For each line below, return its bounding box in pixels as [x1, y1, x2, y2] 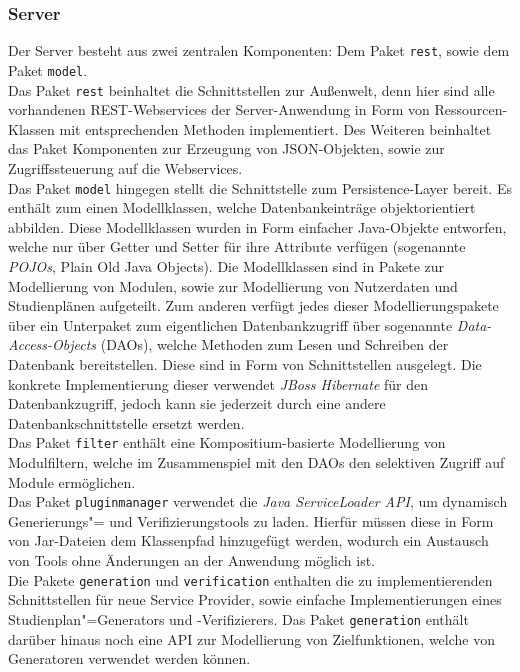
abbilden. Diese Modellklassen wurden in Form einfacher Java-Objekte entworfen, [8, 216, 507, 237]
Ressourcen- [434, 99, 508, 120]
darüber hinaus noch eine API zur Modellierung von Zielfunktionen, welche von [8, 628, 495, 649]
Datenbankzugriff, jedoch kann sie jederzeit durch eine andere [8, 393, 386, 414]
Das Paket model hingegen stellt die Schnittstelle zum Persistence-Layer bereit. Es [8, 177, 512, 198]
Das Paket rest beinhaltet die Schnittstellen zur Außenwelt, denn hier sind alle [8, 79, 495, 100]
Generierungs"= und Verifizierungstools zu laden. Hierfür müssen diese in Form [8, 510, 494, 531]
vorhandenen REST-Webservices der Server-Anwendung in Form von [8, 99, 430, 120]
